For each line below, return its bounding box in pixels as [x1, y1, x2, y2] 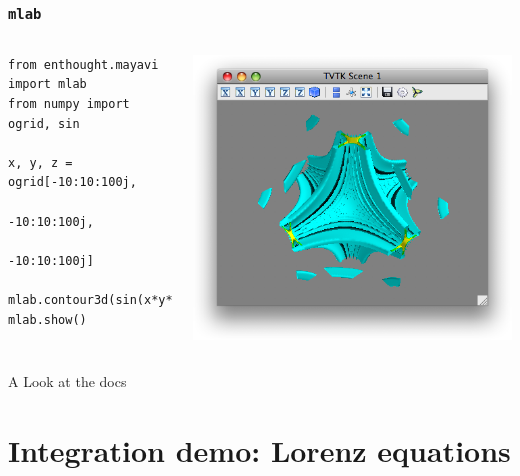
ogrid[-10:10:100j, [8, 175, 137, 190]
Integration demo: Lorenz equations [8, 430, 511, 471]
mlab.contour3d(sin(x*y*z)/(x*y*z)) [8, 292, 252, 307]
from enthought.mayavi [8, 57, 159, 72]
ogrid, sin [8, 116, 80, 131]
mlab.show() [8, 312, 87, 327]
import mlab [8, 77, 87, 92]
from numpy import [8, 96, 130, 111]
